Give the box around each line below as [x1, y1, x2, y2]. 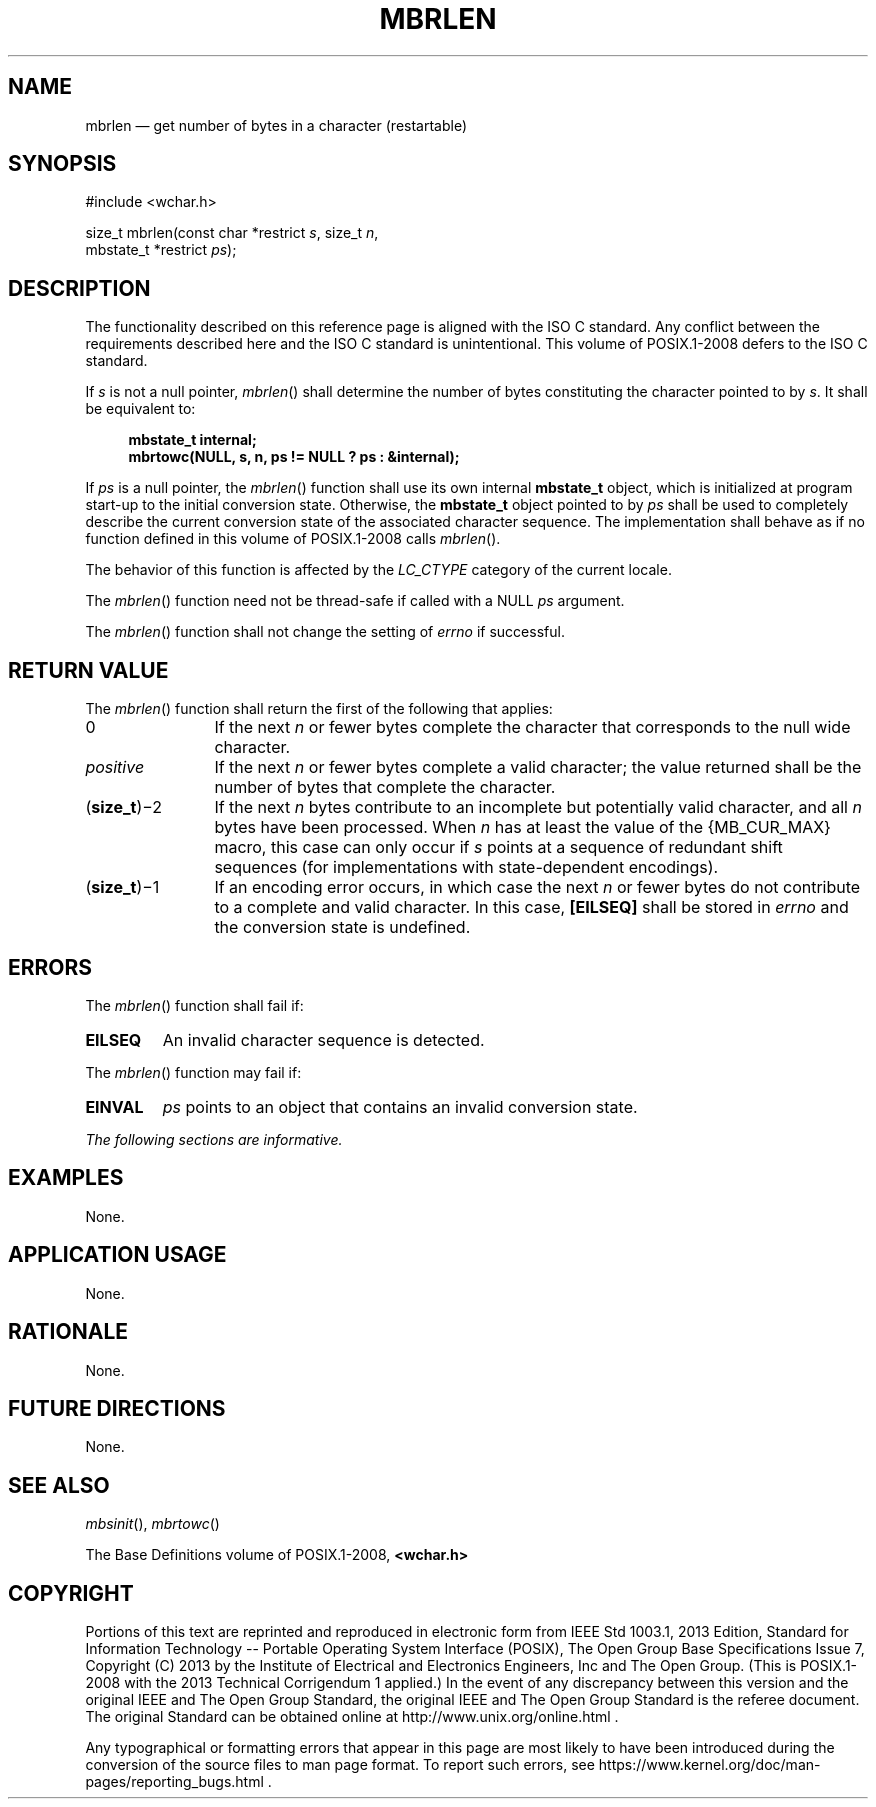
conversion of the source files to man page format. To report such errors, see [85, 1756, 595, 1774]
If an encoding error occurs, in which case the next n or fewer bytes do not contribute [214, 877, 861, 898]
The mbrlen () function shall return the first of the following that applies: [85, 700, 553, 718]
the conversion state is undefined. [214, 917, 471, 938]
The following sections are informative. [85, 1130, 343, 1148]
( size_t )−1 [85, 877, 160, 898]
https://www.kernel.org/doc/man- [598, 1756, 821, 1774]
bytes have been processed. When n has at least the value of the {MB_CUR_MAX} [214, 817, 831, 838]
